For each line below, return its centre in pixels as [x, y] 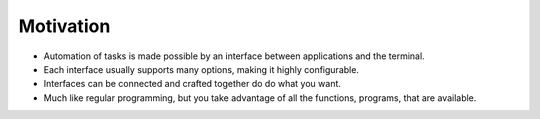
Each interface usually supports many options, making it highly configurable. [201, 69]
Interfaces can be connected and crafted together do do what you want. [192, 84]
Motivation [64, 26]
